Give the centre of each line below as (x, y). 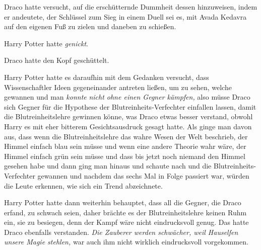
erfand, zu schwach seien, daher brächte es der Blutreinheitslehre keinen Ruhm (125, 212)
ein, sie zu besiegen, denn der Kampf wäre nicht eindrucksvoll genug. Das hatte (126, 222)
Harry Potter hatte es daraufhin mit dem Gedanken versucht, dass (107, 77)
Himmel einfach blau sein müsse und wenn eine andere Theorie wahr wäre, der (125, 146)
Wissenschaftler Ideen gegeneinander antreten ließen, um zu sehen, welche (118, 87)
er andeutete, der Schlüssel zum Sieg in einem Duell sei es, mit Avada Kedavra (125, 16)
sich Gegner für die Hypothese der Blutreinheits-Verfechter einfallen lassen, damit (130, 106)
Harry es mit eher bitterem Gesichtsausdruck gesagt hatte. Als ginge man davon (128, 126)
